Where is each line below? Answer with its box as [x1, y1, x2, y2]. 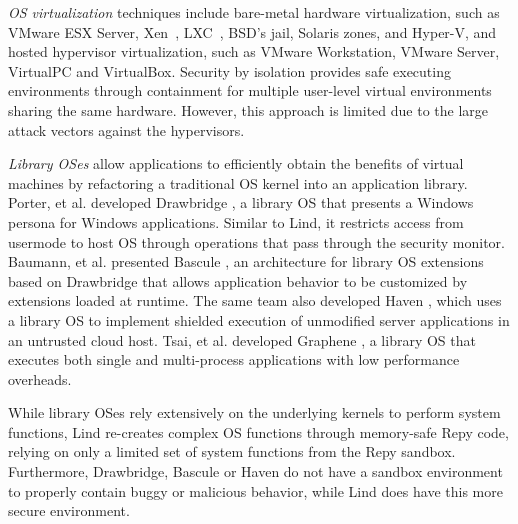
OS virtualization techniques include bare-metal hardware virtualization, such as [8, 2, 500, 22]
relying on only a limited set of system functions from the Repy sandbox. [8, 441, 456, 462]
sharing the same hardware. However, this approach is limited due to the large [8, 99, 489, 120]
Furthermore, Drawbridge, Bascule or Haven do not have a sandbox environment [8, 461, 503, 482]
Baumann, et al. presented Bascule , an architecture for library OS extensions [8, 251, 484, 272]
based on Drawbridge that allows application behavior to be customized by [8, 270, 468, 291]
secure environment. [8, 500, 130, 521]
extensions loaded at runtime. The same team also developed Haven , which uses [8, 290, 502, 311]
